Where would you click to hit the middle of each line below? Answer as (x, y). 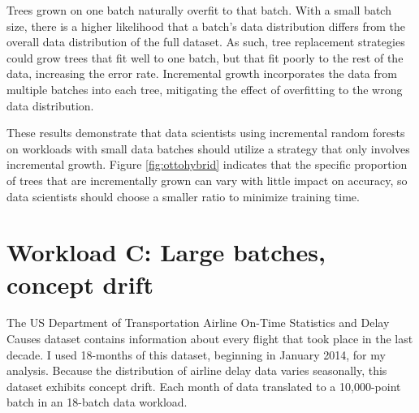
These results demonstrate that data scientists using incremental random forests (206, 133)
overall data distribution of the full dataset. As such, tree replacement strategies (206, 42)
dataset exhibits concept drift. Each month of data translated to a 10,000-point (204, 386)
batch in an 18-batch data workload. (97, 402)
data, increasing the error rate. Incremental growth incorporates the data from (202, 73)
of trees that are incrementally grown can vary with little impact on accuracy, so (207, 180)
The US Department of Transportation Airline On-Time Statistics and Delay (198, 323)
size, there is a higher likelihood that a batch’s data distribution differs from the (206, 26)
